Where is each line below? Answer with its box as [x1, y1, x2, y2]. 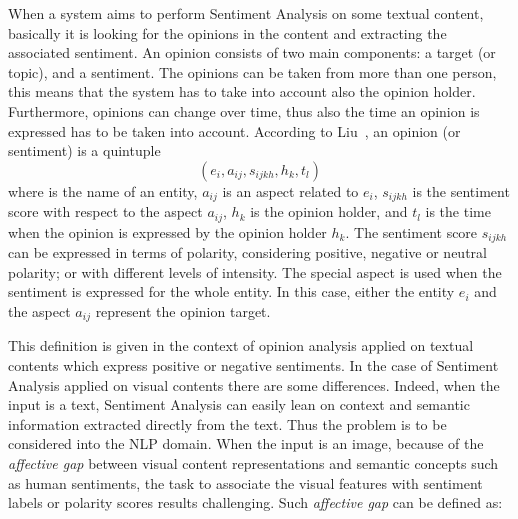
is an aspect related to [222, 180, 359, 201]
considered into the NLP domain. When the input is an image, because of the [8, 433, 484, 454]
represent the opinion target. [95, 300, 271, 321]
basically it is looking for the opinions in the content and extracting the [8, 22, 447, 43]
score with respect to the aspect [8, 201, 203, 222]
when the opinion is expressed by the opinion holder [8, 221, 327, 242]
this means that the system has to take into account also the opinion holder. [8, 81, 476, 102]
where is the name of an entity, [8, 180, 198, 201]
